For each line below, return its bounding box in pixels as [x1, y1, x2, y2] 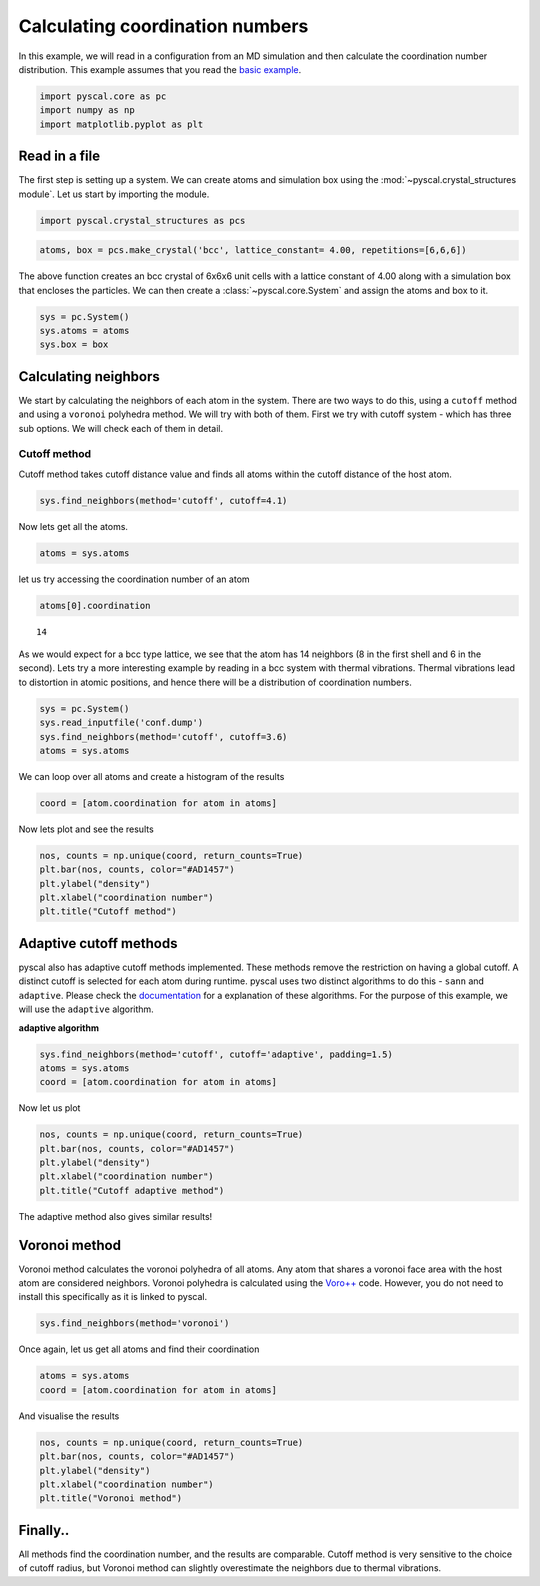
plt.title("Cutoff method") [39, 906, 177, 917]
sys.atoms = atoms [39, 325, 130, 336]
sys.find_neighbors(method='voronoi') [39, 1318, 230, 1329]
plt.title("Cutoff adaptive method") [39, 1185, 225, 1196]
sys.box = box [39, 339, 109, 350]
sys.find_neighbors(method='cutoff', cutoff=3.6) [39, 731, 288, 742]
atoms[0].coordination [39, 600, 151, 611]
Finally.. [18, 1521, 70, 1539]
